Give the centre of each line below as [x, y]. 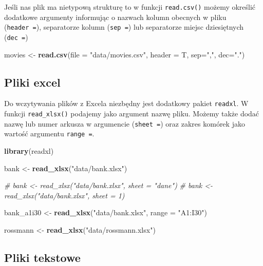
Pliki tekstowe [42, 257]
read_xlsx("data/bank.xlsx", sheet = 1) [64, 195]
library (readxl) [29, 150]
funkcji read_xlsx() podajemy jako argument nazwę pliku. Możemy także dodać [132, 114]
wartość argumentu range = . [49, 134]
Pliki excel [32, 82]
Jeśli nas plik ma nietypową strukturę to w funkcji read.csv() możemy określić [130, 7]
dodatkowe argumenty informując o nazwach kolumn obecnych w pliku [115, 17]
